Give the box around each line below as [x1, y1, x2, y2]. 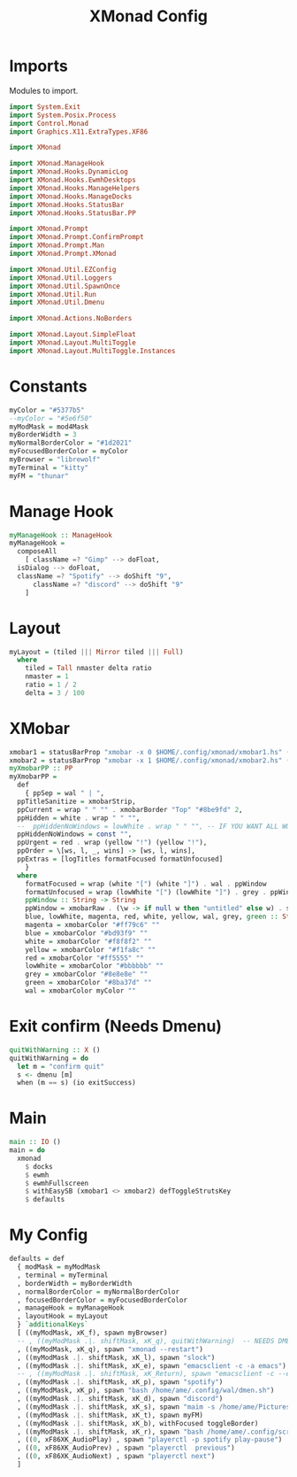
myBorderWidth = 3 [9, 430, 77, 439]
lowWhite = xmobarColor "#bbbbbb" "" [25, 962, 164, 970]
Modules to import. [9, 85, 79, 96]
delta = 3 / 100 [25, 688, 86, 697]
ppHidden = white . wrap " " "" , [17, 813, 141, 823]
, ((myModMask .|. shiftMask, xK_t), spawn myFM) [17, 1411, 203, 1419]
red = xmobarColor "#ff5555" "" [25, 954, 144, 963]
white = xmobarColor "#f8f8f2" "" [25, 937, 152, 946]
